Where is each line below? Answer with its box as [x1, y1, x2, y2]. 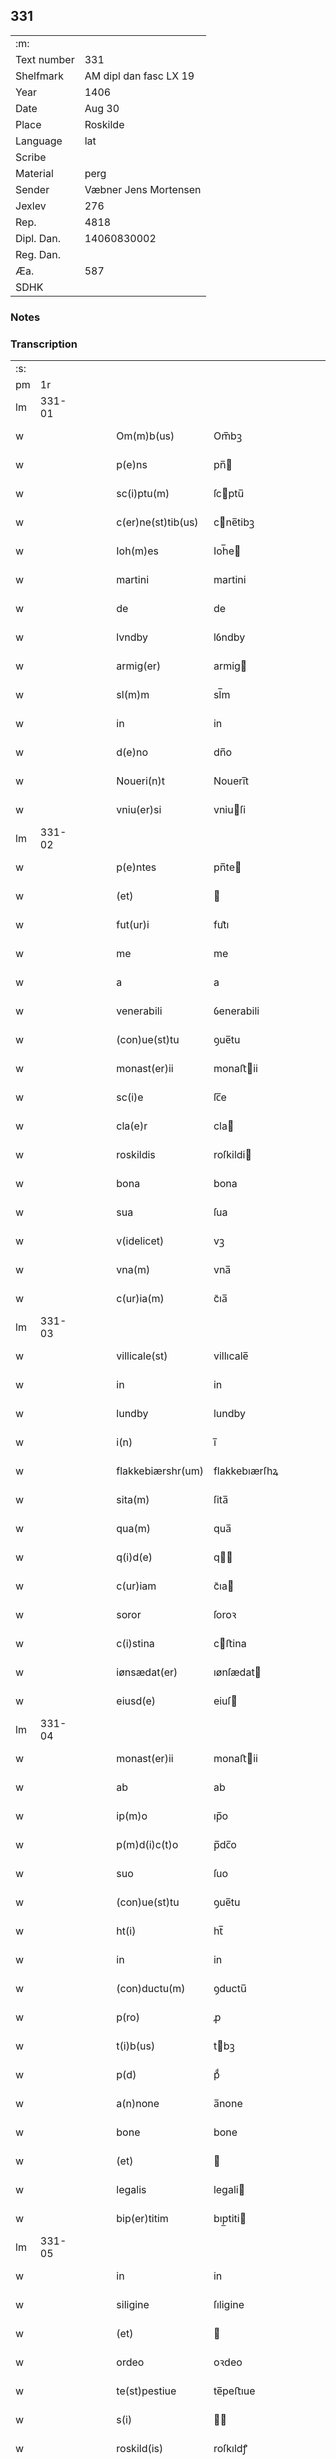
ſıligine [213, 2298, 245, 2312]
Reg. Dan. [15, 247, 62, 261]
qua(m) [116, 1522, 152, 1536]
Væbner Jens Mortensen [84, 182, 202, 196]
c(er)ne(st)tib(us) [116, 515, 199, 529]
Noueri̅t [213, 774, 249, 788]
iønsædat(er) [116, 1665, 178, 1679]
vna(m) [116, 1263, 151, 1277]
